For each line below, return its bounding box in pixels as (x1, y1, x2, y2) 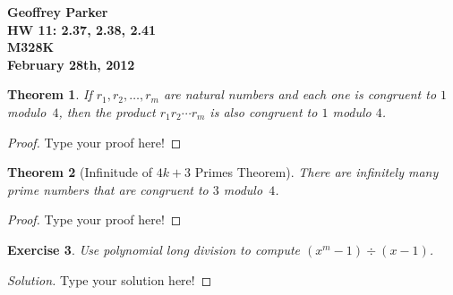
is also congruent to (209, 102, 318, 121)
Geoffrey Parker (7, 3, 108, 21)
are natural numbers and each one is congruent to (163, 85, 437, 104)
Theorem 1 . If (7, 85, 92, 104)
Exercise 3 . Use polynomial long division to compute (7, 240, 301, 258)
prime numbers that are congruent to (7, 180, 209, 198)
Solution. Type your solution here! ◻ (7, 270, 212, 289)
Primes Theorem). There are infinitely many (194, 163, 439, 181)
